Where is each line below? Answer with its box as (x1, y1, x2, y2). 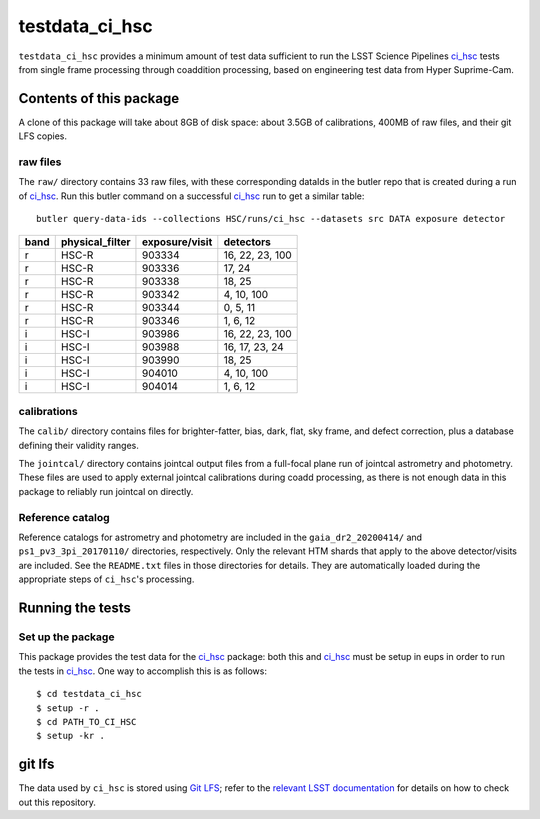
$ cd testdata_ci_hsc (36, 688, 142, 700)
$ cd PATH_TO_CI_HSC (36, 716, 137, 727)
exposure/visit (141, 235, 213, 249)
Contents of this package (18, 90, 180, 107)
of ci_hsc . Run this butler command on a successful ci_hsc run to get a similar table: (18, 190, 365, 202)
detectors (223, 235, 272, 249)
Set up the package (18, 630, 115, 644)
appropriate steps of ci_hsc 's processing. (18, 573, 195, 585)
